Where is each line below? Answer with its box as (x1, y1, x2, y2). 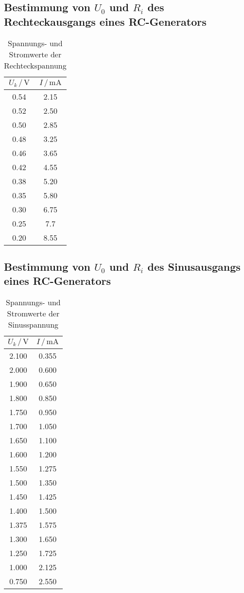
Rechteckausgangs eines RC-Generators (4, 14, 207, 29)
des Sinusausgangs (147, 259, 241, 274)
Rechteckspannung (4, 59, 67, 71)
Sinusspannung (8, 319, 59, 331)
